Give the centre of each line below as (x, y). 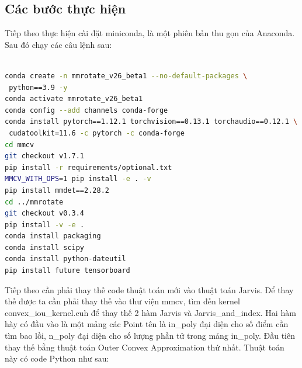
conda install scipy (45, 247)
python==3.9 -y (38, 87)
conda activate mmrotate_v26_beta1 (74, 99)
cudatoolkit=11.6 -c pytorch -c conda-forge (97, 133)
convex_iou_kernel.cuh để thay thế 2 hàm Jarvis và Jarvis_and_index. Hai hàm (150, 312)
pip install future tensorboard (67, 271)
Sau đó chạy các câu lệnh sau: (58, 44)
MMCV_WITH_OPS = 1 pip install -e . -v (78, 179)
